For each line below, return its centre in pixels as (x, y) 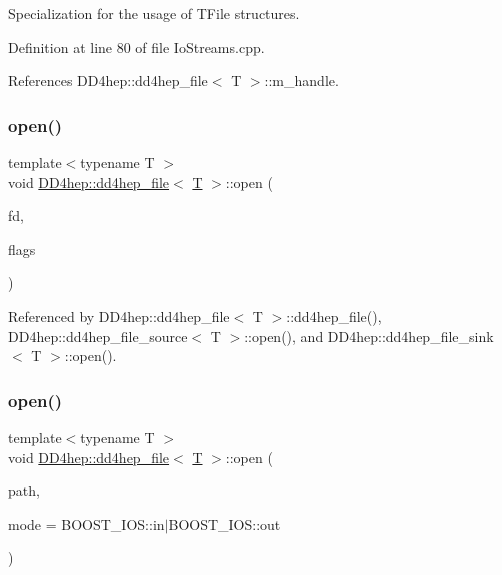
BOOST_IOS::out (224, 523)
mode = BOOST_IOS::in (86, 523)
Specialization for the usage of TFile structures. (154, 13)
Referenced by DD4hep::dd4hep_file (119, 315)
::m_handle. (301, 80)
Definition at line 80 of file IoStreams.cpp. (136, 46)
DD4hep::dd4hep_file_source (98, 335)
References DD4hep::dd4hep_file (108, 80)
